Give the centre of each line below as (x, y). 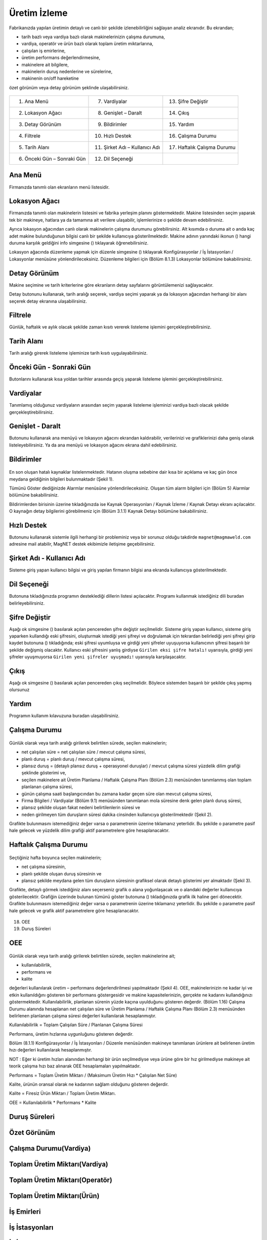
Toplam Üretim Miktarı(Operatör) (61, 1180)
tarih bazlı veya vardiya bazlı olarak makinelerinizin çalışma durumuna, (93, 37)
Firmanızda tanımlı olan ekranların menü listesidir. (59, 187)
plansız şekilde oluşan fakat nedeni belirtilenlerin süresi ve (81, 807)
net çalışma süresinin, (44, 867)
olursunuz (19, 690)
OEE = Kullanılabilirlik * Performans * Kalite (53, 1102)
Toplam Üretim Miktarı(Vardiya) (59, 1164)
